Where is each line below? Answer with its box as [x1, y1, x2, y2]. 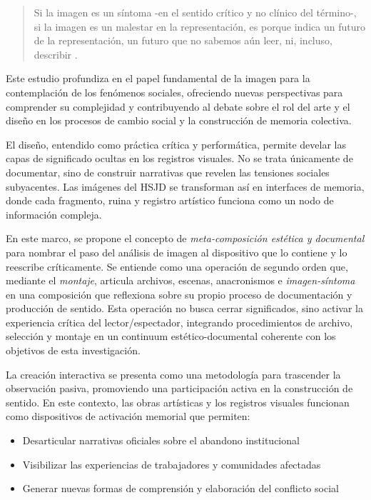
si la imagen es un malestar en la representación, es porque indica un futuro [34, 19, 365, 34]
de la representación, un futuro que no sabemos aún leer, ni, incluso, [34, 33, 332, 48]
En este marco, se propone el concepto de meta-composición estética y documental [6, 231, 365, 246]
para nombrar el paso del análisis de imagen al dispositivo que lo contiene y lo [6, 244, 347, 259]
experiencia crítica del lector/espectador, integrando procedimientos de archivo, [6, 314, 353, 329]
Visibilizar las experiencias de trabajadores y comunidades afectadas [22, 456, 321, 471]
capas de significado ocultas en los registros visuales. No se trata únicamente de [6, 151, 353, 166]
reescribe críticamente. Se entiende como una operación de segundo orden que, [6, 259, 348, 274]
